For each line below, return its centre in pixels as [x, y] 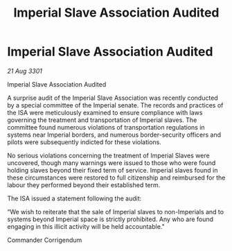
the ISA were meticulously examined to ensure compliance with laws [105, 112]
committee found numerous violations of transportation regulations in [106, 127]
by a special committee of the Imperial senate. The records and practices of [115, 105]
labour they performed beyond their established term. [84, 184]
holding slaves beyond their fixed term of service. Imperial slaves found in [113, 170]
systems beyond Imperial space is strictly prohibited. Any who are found [110, 219]
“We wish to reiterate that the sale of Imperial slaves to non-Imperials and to [115, 211]
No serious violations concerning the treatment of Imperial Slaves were [108, 155]
